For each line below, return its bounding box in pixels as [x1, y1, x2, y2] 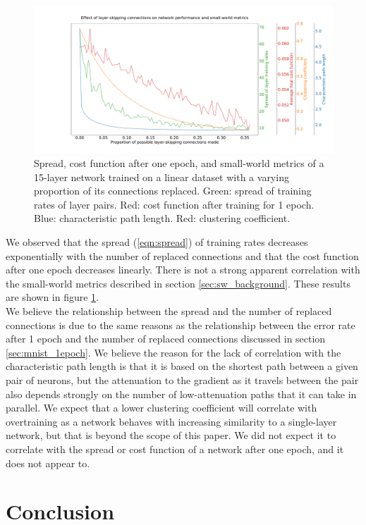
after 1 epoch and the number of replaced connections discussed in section [6, 331, 326, 346]
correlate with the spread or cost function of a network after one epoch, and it [6, 441, 344, 456]
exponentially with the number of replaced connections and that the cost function [6, 248, 359, 263]
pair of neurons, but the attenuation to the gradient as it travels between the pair [6, 373, 359, 388]
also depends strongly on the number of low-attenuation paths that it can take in [6, 386, 357, 401]
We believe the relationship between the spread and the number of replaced [6, 304, 332, 319]
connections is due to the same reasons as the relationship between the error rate [6, 317, 355, 332]
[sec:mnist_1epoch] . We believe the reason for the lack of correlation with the [6, 345, 341, 359]
